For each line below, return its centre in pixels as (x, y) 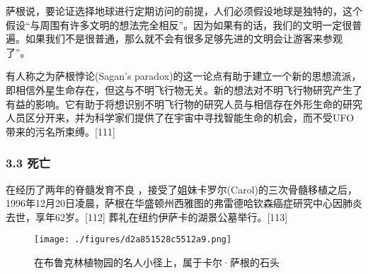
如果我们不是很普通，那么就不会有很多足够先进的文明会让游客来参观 (184, 38)
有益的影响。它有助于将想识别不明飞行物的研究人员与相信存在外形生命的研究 (184, 103)
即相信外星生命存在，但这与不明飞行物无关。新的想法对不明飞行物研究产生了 (184, 89)
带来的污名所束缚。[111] (61, 131)
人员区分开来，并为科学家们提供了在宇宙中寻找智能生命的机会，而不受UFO (180, 118)
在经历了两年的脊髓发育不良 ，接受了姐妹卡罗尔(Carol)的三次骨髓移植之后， (182, 189)
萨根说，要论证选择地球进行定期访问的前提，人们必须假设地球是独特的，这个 (184, 11)
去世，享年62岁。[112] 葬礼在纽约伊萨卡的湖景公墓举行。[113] (147, 216)
